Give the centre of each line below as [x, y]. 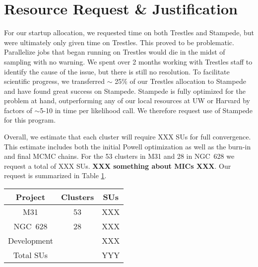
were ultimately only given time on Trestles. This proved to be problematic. [119, 42]
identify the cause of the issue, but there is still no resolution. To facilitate [117, 71]
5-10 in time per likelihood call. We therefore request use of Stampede [146, 110]
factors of [18, 110]
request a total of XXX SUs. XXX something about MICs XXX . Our [118, 166]
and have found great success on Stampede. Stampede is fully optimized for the [125, 91]
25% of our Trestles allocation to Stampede [180, 81]
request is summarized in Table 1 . [55, 175]
